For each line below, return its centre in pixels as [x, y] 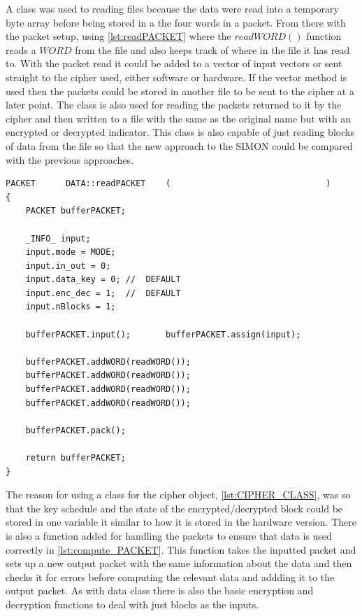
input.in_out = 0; [68, 266]
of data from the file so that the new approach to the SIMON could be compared [179, 145]
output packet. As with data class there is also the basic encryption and [160, 590]
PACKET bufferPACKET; [75, 211]
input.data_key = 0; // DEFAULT [103, 280]
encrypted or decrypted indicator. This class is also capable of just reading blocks [180, 132]
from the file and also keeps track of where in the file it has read [212, 49]
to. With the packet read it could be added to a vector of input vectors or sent [174, 63]
